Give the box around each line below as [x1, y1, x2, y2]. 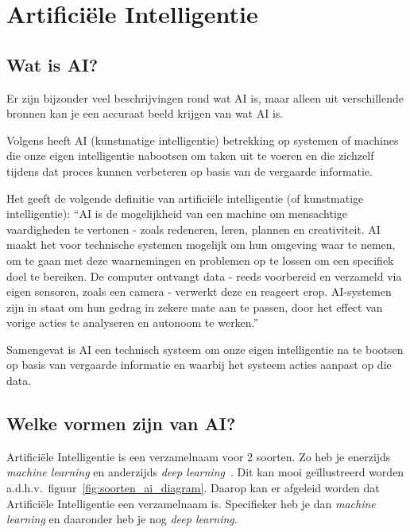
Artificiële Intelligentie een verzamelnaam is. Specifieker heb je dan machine [6, 495, 376, 511]
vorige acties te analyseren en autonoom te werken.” [6, 314, 259, 331]
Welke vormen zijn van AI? [6, 411, 236, 436]
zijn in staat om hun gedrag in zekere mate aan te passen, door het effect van [6, 298, 383, 315]
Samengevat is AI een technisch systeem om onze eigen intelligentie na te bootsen [6, 340, 404, 357]
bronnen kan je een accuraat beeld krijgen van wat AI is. [6, 105, 284, 122]
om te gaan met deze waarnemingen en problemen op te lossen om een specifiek [6, 251, 394, 268]
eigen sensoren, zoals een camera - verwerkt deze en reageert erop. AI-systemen [6, 283, 392, 300]
